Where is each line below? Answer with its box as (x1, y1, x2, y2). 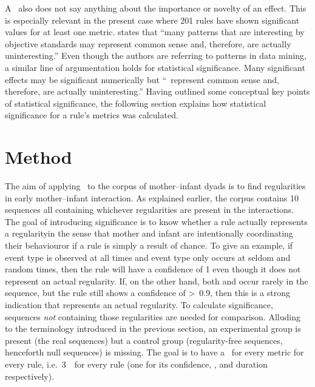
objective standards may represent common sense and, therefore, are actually (5, 37, 291, 50)
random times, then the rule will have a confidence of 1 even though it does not (5, 263, 301, 275)
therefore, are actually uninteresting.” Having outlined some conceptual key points (5, 85, 310, 98)
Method (5, 144, 72, 169)
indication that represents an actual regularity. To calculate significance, (5, 298, 273, 311)
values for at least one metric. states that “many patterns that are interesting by (5, 25, 305, 38)
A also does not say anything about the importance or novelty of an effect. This (5, 2, 307, 14)
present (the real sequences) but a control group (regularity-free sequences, (5, 334, 283, 346)
